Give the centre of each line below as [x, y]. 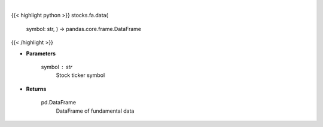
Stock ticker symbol [80, 75]
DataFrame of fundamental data [95, 111]
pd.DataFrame [59, 103]
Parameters [41, 53]
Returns [36, 89]
